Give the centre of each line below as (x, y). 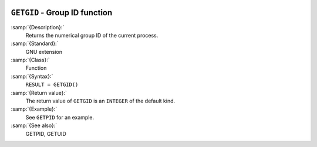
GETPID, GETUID (46, 134)
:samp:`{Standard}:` (35, 43)
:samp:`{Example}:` (34, 109)
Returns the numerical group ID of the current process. (92, 35)
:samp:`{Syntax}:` (32, 76)
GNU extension (44, 52)
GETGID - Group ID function (62, 13)
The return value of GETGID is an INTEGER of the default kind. (100, 101)
